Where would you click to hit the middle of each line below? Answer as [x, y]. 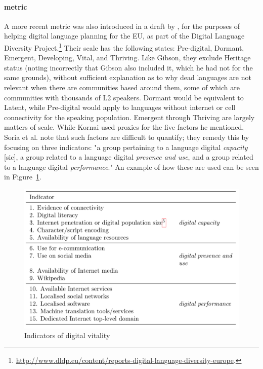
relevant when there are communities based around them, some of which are [122, 87]
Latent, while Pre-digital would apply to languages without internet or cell [120, 107]
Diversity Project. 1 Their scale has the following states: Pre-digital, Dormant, [124, 47]
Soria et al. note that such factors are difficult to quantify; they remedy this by [127, 137]
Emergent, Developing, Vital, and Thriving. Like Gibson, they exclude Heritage [127, 58]
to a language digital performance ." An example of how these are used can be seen [131, 167]
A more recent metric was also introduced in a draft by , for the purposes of [122, 26]
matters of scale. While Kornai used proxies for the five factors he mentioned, [124, 127]
